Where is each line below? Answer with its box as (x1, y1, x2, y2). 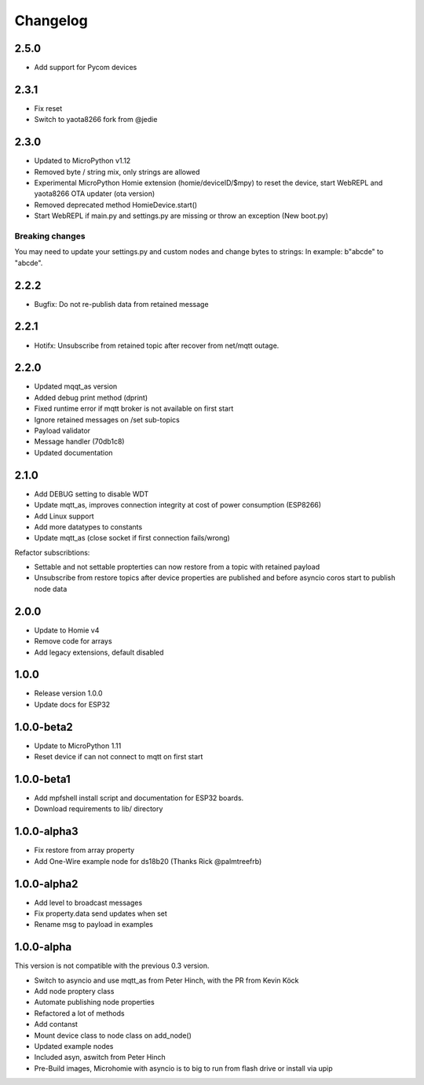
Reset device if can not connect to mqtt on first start (34, 752, 203, 762)
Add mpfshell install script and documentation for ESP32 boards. (34, 793, 244, 803)
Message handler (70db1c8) (34, 437, 125, 446)
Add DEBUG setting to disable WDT (34, 489, 149, 499)
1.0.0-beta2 (14, 720, 74, 733)
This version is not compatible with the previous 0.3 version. (14, 961, 210, 971)
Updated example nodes (34, 1042, 114, 1051)
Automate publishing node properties (34, 998, 155, 1007)
